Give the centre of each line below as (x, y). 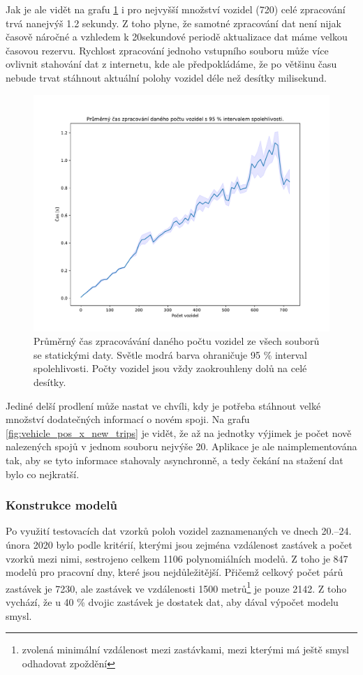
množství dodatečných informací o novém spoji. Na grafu (128, 419)
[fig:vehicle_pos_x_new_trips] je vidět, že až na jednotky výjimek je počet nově (179, 432)
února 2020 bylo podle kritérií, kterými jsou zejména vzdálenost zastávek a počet (179, 545)
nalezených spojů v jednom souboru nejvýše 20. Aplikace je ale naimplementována (181, 446)
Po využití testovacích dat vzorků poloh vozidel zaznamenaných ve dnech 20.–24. (179, 531)
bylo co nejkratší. (43, 474)
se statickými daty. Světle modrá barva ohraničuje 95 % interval (170, 354)
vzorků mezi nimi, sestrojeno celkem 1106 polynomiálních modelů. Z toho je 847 (177, 558)
